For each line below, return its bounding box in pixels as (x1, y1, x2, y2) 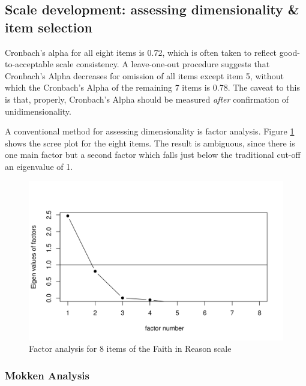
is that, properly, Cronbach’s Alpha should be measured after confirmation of (5, 92, 289, 105)
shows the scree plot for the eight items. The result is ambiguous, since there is (5, 136, 295, 149)
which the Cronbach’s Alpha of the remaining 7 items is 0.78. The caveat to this (5, 81, 300, 94)
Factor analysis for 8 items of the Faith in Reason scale (29, 342, 232, 355)
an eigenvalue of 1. (5, 160, 73, 172)
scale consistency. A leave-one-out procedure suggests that (56, 58, 270, 70)
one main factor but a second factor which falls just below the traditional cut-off (5, 148, 301, 161)
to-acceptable (5, 58, 53, 70)
